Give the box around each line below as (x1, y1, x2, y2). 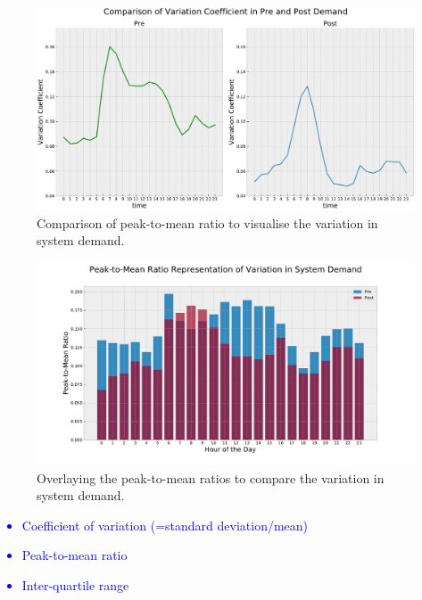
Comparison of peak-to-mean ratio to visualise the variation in (37, 213, 378, 232)
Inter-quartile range (21, 576, 129, 595)
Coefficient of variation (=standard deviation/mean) (21, 515, 309, 534)
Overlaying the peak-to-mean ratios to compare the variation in (37, 468, 385, 487)
